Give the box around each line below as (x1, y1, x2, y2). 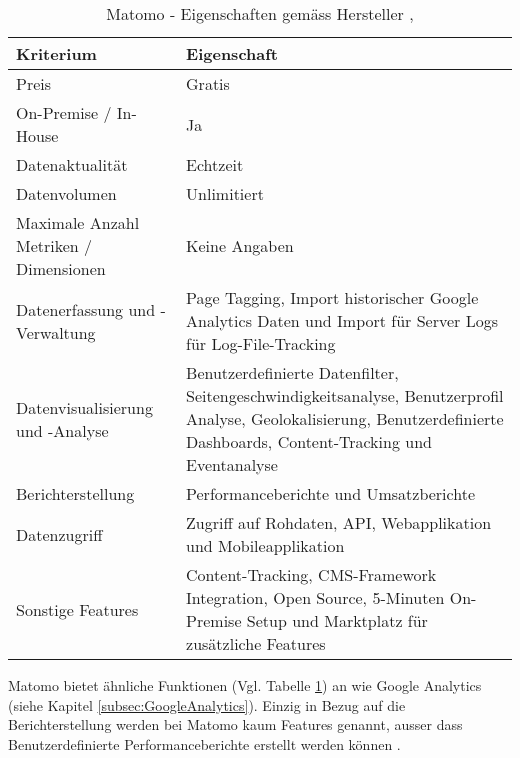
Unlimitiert (186, 182, 264, 205)
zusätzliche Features (186, 632, 326, 655)
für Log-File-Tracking (186, 332, 336, 355)
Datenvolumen (16, 182, 117, 205)
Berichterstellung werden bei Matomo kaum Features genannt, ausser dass (8, 714, 463, 735)
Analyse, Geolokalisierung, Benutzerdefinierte (186, 407, 504, 430)
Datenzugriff (16, 522, 103, 546)
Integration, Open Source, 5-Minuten (186, 586, 445, 609)
